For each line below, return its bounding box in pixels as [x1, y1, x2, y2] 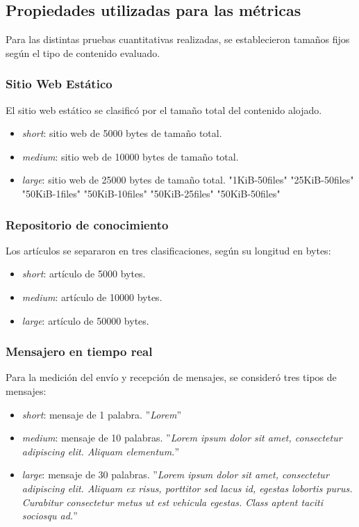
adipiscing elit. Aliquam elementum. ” [22, 444, 179, 458]
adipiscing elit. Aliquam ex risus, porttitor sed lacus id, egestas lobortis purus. [22, 480, 353, 495]
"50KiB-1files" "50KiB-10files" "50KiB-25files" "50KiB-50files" [22, 186, 281, 200]
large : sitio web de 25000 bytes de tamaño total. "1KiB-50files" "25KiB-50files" [22, 172, 354, 187]
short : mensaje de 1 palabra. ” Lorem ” [22, 407, 182, 421]
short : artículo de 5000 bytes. [22, 266, 146, 281]
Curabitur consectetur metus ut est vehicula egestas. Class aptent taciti [22, 494, 323, 509]
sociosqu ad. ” [22, 508, 78, 523]
